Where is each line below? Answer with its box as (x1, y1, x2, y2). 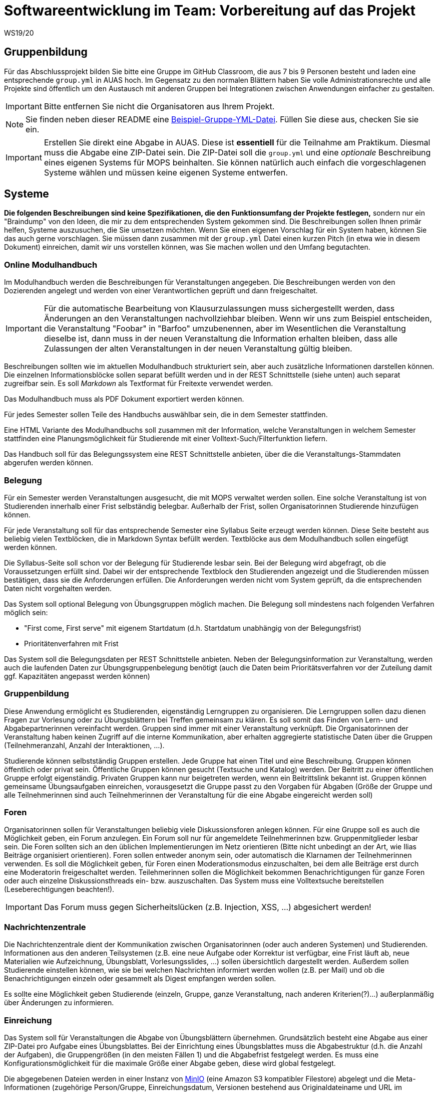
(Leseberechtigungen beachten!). (4, 885, 115, 894)
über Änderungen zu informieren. (4, 998, 114, 1007)
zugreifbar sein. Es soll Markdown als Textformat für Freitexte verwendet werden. (4, 379, 273, 388)
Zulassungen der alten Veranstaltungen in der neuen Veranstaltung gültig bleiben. (44, 343, 352, 354)
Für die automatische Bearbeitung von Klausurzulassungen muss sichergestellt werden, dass (44, 303, 395, 314)
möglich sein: (4, 608, 48, 617)
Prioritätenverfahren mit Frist (24, 639, 119, 648)
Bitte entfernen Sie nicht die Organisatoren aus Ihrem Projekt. (44, 101, 275, 111)
